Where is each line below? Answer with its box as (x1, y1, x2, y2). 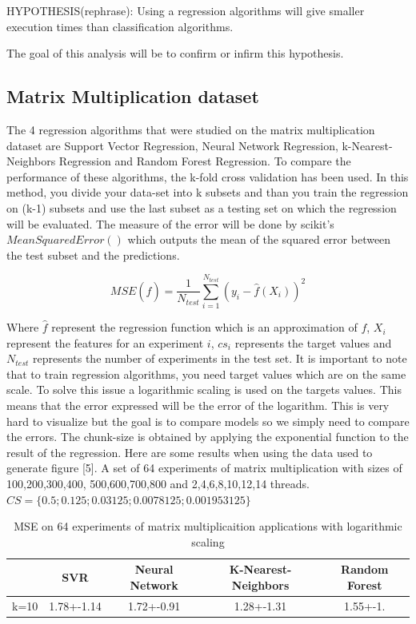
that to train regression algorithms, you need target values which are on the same (6, 365, 406, 382)
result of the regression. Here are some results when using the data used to (6, 443, 373, 460)
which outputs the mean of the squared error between (127, 231, 391, 248)
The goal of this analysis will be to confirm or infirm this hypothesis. (6, 45, 344, 62)
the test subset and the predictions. (6, 246, 180, 263)
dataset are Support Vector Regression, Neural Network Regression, (6, 137, 338, 153)
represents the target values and (234, 334, 392, 351)
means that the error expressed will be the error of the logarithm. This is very (6, 397, 390, 414)
